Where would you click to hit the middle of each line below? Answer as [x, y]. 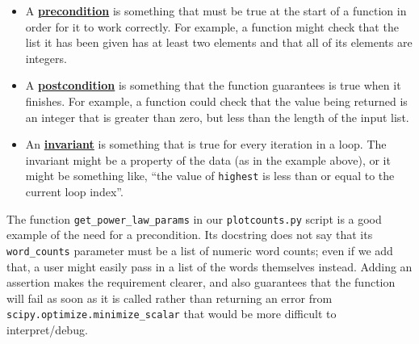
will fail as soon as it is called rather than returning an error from [170, 298]
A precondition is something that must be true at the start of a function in [216, 10]
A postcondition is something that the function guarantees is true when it [213, 85]
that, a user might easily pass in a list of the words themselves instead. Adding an [209, 266]
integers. [46, 58]
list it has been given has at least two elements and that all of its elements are [219, 42]
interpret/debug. [47, 329]
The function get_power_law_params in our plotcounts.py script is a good [194, 218]
